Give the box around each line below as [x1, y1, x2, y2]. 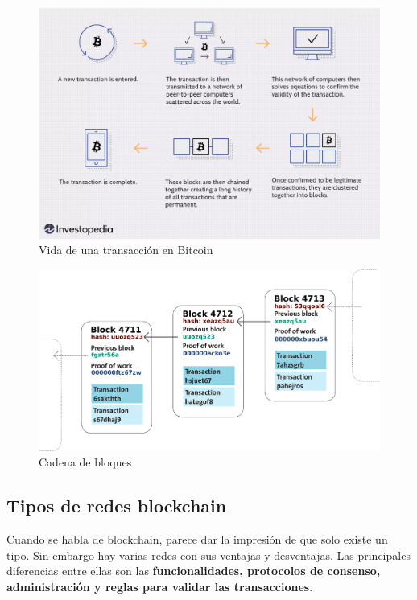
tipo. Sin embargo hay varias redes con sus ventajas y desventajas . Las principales [6, 546, 411, 563]
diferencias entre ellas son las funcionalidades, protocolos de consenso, [6, 562, 381, 579]
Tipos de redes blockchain [6, 493, 227, 518]
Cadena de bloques [39, 454, 132, 471]
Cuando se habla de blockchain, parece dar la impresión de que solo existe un [6, 531, 388, 548]
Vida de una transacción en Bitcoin [39, 241, 213, 258]
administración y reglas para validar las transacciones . [6, 577, 313, 594]
